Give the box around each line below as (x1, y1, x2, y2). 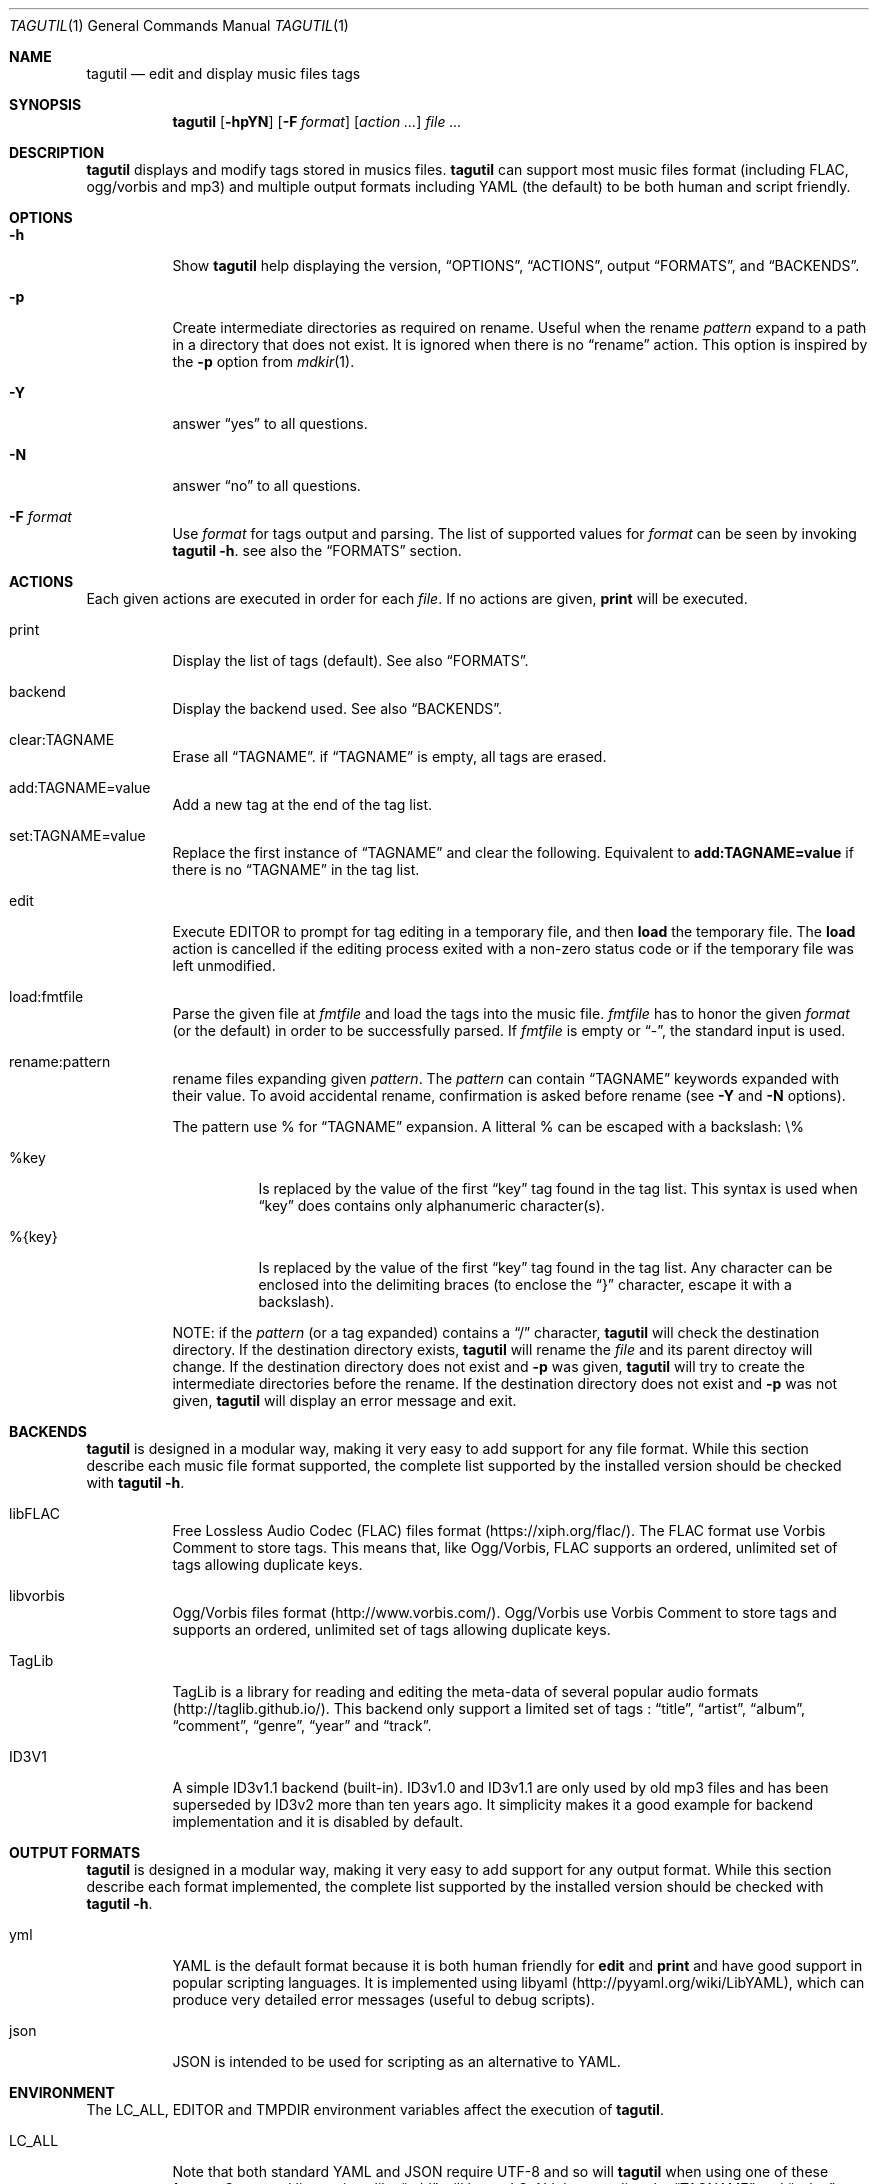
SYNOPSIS (9, 96, 82, 113)
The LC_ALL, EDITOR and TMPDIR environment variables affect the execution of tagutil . (86, 2101, 664, 2118)
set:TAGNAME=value (9, 827, 146, 844)
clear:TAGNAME (9, 731, 115, 748)
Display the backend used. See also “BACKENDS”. (172, 700, 503, 717)
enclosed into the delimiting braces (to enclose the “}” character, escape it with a (258, 1276, 792, 1293)
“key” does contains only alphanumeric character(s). (258, 1197, 605, 1214)
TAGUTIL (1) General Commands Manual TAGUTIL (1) (9, 17, 349, 34)
